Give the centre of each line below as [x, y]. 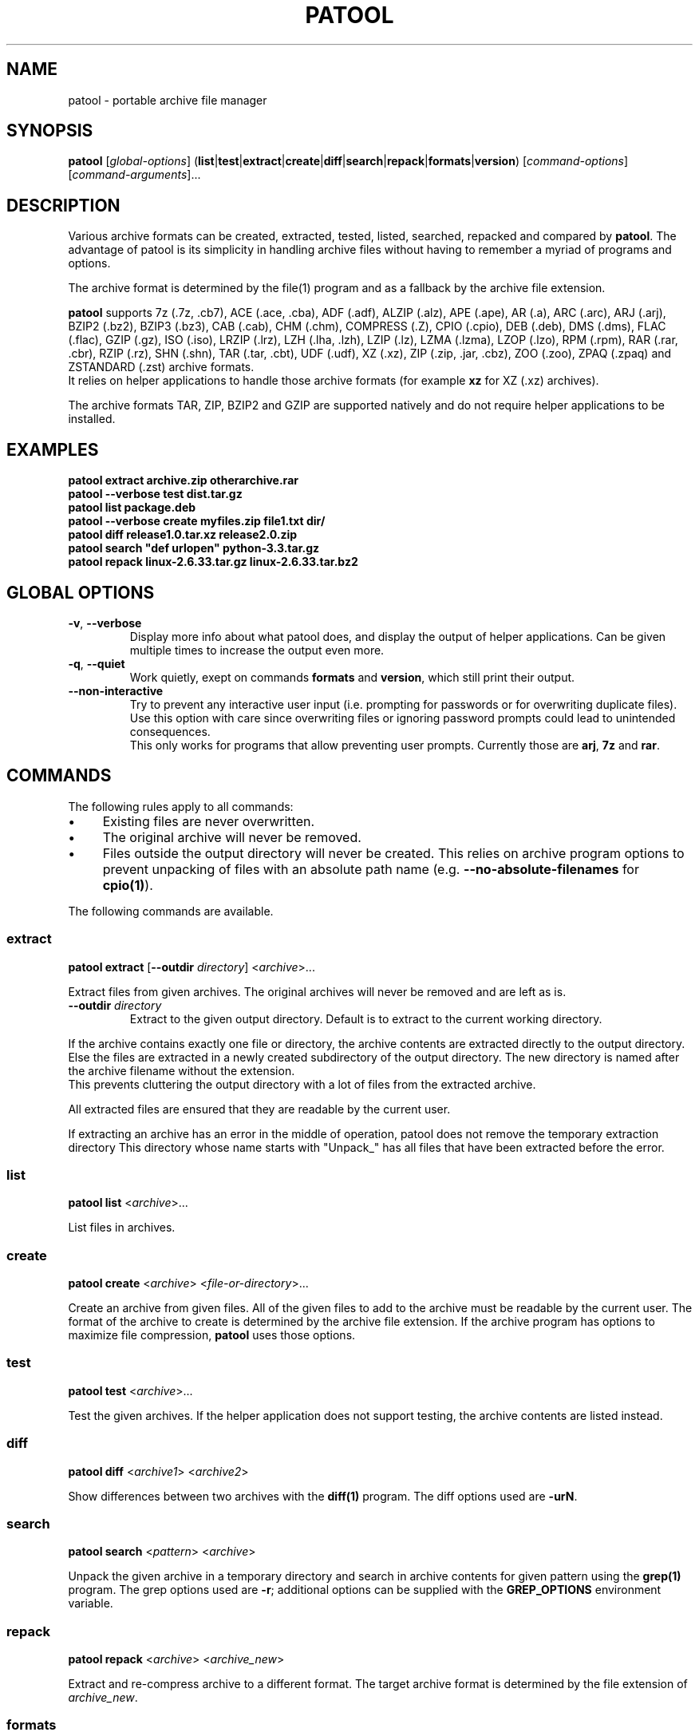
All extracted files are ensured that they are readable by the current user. [259, 1109]
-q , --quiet [97, 663]
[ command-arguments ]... [134, 175]
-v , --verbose [105, 623]
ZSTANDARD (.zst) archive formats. [161, 367]
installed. [92, 419]
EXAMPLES [53, 449]
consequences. [170, 731]
